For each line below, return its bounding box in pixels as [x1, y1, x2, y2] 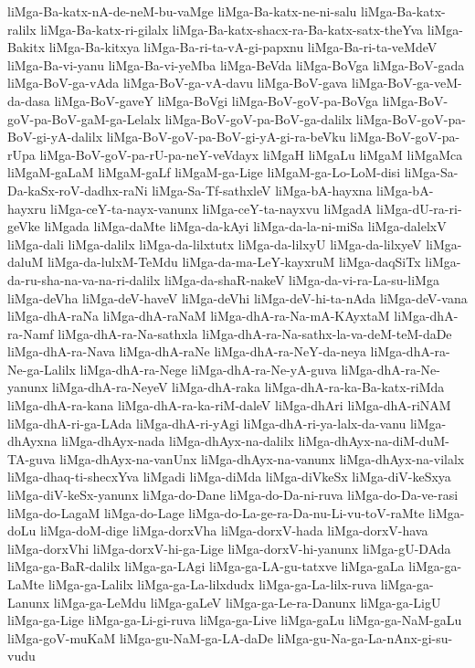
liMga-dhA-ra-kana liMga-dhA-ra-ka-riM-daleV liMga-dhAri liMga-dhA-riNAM [7, 396, 451, 415]
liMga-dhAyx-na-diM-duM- [298, 431, 449, 451]
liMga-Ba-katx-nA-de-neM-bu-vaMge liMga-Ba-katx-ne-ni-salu [7, 2, 357, 20]
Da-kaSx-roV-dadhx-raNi [7, 180, 148, 199]
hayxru [7, 198, 47, 217]
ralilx [7, 19, 37, 38]
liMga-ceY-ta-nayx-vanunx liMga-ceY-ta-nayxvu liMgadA [50, 198, 373, 217]
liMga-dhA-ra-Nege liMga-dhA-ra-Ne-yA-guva [79, 359, 337, 378]
